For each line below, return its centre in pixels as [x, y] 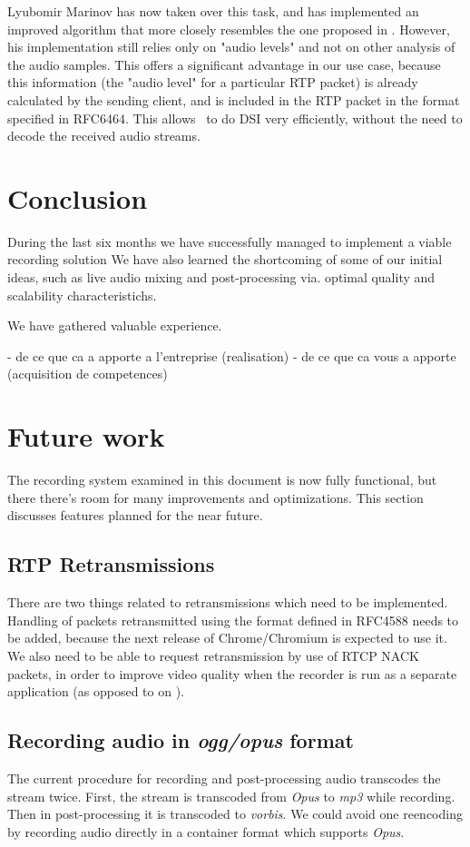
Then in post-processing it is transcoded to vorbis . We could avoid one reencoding [235, 814]
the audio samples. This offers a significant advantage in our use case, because [224, 64]
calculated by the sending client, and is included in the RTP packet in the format [234, 99]
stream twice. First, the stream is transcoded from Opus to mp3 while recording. [231, 796]
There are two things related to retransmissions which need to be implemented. [228, 602]
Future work [86, 436]
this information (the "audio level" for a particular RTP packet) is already [213, 82]
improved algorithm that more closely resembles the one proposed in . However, [229, 29]
